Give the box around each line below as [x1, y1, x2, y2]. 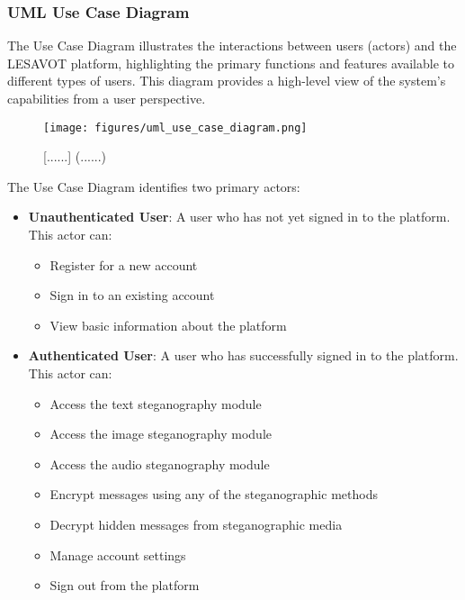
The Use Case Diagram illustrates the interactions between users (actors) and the [7, 36, 457, 55]
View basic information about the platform [49, 315, 287, 334]
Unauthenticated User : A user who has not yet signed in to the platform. [28, 207, 451, 226]
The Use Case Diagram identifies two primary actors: [7, 177, 300, 195]
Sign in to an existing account [49, 286, 215, 305]
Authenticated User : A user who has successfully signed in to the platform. [28, 346, 459, 365]
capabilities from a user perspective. [7, 89, 206, 107]
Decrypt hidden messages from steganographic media [49, 514, 343, 533]
